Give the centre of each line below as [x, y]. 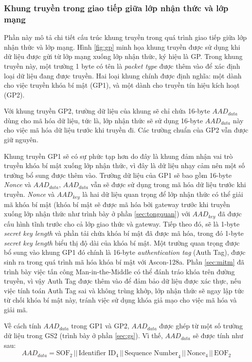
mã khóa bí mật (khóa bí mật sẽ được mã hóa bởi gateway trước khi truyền [117, 204]
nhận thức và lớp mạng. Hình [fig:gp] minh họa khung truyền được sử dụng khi [122, 47]
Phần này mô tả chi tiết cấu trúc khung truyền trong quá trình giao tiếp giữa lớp [125, 37]
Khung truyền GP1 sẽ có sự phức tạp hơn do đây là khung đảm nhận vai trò [118, 156]
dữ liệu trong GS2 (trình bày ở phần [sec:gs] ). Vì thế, [83, 335]
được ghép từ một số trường [201, 326]
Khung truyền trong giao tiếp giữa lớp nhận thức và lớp [116, 8]
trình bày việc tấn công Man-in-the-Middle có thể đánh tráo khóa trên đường [119, 271]
